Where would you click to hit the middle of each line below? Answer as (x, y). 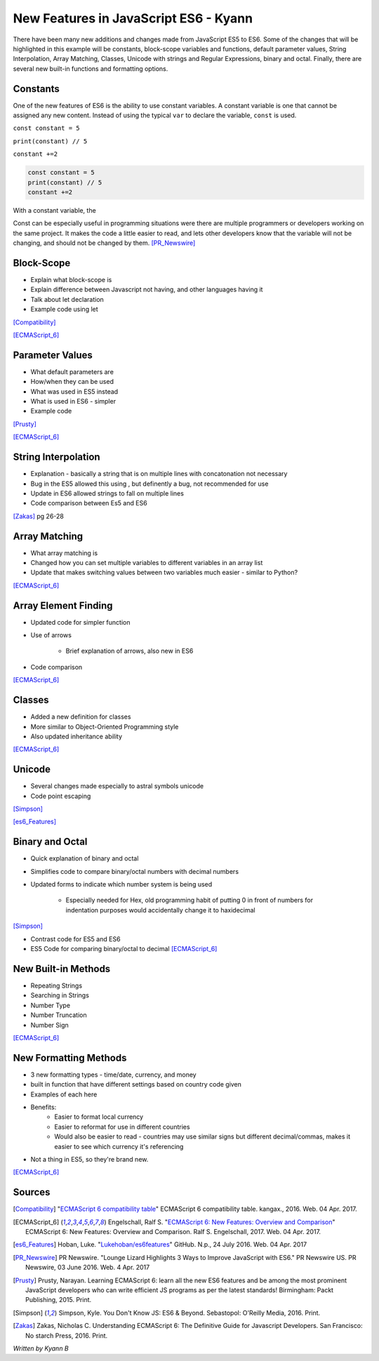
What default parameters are (72, 371)
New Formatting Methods (70, 1057)
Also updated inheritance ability (77, 736)
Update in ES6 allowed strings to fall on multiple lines (107, 493)
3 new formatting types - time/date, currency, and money (113, 1075)
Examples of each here (64, 1094)
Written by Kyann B (41, 1348)
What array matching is (64, 553)
